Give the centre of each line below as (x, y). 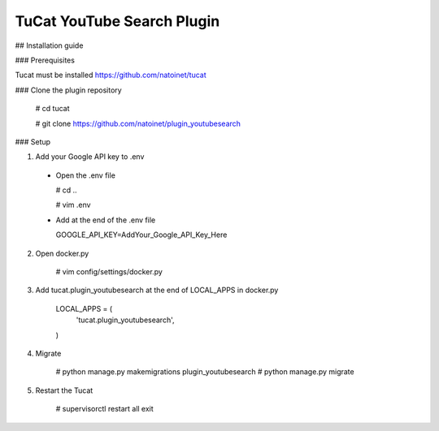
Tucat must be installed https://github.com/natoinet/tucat (111, 75)
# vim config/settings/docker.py (109, 272)
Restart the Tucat (64, 390)
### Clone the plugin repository (68, 90)
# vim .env (73, 205)
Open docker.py (62, 253)
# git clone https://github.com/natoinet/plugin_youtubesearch (138, 123)
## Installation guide (49, 45)
